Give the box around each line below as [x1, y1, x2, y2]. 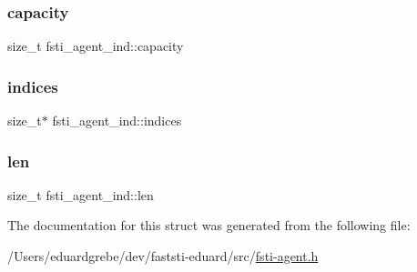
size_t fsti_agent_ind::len [7, 185, 154, 204]
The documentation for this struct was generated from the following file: [7, 216, 411, 235]
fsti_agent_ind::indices [52, 111, 182, 130]
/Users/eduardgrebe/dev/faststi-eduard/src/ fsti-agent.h [7, 247, 319, 266]
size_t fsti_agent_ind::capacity [7, 36, 184, 55]
